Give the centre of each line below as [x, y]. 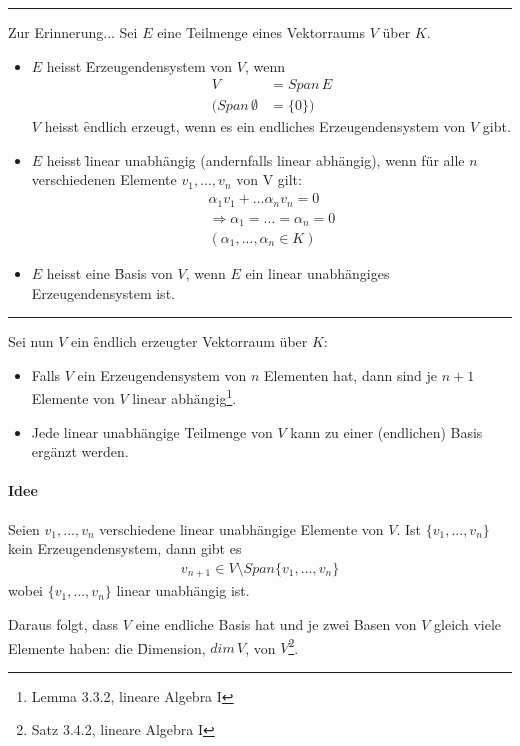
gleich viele [467, 623]
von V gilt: [269, 179]
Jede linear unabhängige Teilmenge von [152, 431]
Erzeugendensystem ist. [103, 292]
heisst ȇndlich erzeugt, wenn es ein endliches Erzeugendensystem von [255, 126]
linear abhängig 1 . [184, 397]
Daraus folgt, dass [63, 623]
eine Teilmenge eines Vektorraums [261, 32]
